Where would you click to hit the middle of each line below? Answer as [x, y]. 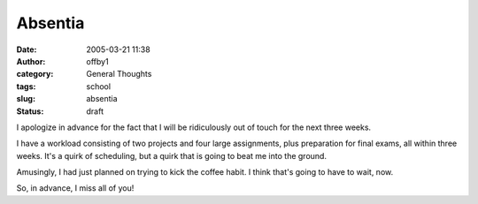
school [98, 86]
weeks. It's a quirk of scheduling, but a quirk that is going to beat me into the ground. [172, 155]
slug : [26, 99]
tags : [26, 86]
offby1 [98, 61]
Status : [30, 111]
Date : [27, 49]
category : [35, 74]
